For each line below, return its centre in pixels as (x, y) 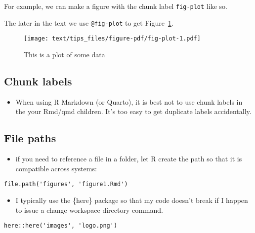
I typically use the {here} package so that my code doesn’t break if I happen (132, 200)
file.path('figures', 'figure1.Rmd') (66, 184)
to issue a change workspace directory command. (89, 210)
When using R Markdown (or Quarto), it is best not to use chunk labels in (129, 101)
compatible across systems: (56, 168)
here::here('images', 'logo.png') (61, 226)
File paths (30, 138)
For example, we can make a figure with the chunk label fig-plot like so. (116, 6)
